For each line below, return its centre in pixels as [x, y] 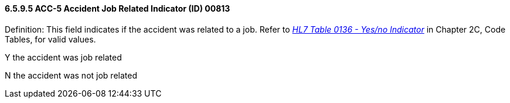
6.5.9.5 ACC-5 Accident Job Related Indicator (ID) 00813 [118, 8]
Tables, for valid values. [50, 39]
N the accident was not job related [71, 75]
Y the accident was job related [63, 57]
